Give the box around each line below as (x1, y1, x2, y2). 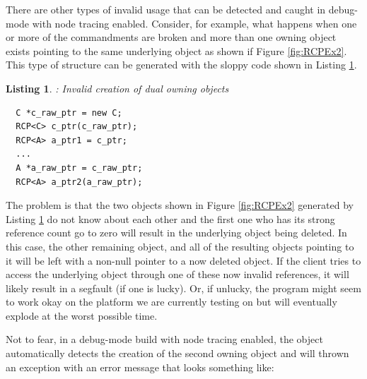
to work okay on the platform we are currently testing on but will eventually (6, 294, 337, 309)
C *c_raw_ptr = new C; (16, 107, 122, 118)
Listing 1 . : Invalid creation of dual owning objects (6, 80, 229, 95)
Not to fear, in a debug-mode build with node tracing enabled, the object (6, 332, 323, 347)
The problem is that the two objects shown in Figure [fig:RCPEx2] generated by (6, 198, 354, 212)
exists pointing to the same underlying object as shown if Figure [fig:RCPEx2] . (6, 43, 347, 58)
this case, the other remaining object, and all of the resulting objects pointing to (6, 239, 354, 253)
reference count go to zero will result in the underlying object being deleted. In (6, 225, 347, 240)
